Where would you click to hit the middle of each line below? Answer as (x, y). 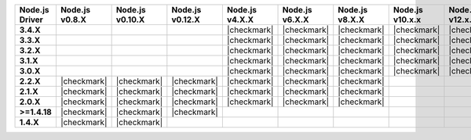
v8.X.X (351, 20)
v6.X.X (296, 20)
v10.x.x (407, 20)
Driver (31, 20)
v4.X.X (240, 20)
